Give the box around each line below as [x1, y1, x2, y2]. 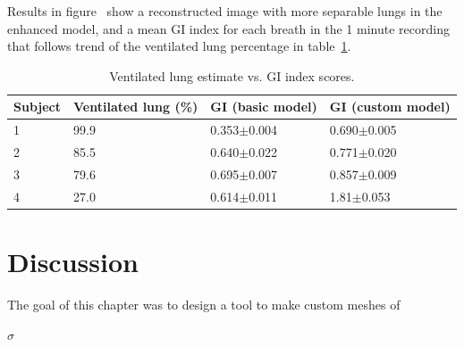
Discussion [7, 244, 139, 280]
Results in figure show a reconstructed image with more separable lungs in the [7, 2, 443, 20]
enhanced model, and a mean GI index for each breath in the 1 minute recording [7, 19, 450, 37]
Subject [13, 97, 61, 116]
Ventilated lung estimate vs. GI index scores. [109, 66, 355, 85]
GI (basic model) [210, 97, 317, 116]
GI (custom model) [329, 97, 451, 116]
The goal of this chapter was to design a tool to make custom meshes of [7, 294, 401, 313]
